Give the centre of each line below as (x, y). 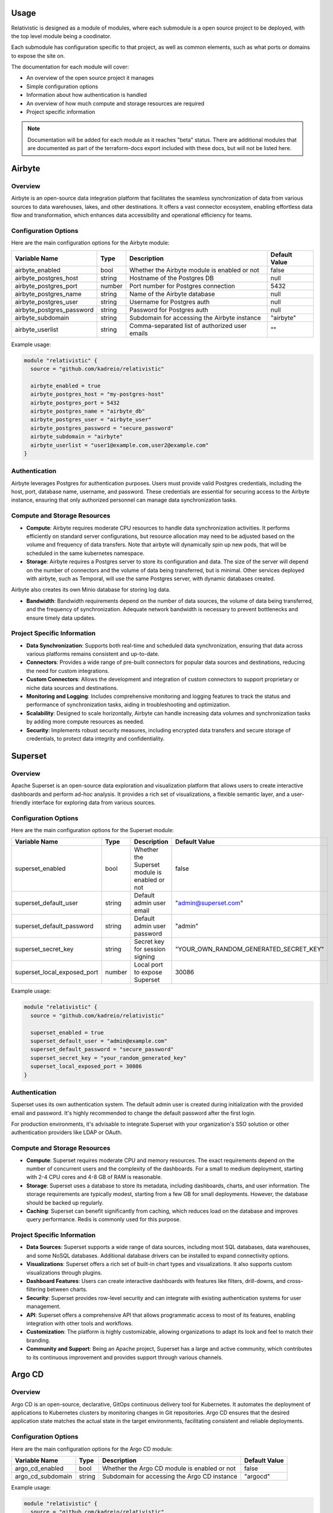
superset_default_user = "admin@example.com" (99, 1041)
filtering (36, 1290)
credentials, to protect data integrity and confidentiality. (95, 738)
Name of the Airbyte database (172, 294)
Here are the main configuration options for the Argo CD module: (92, 1449)
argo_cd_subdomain (44, 1476)
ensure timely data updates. (61, 618)
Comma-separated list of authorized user (188, 326)
